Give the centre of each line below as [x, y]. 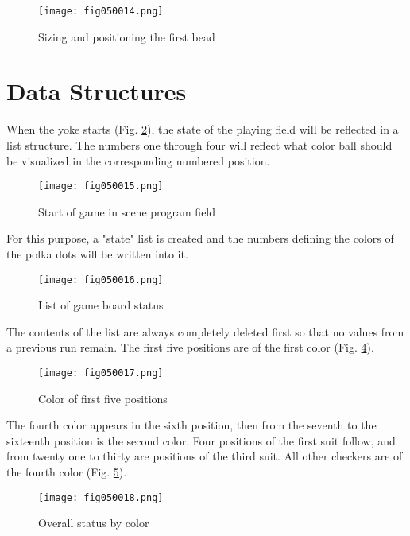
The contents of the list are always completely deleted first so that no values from [205, 331]
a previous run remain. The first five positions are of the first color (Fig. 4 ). [190, 347]
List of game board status [101, 305]
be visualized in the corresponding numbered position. [138, 160]
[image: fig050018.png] [101, 497]
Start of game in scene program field [127, 211]
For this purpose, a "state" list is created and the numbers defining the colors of [200, 238]
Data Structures [97, 91]
